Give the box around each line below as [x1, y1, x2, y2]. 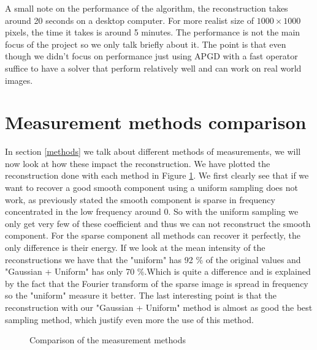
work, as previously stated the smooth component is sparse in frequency [5, 193, 275, 206]
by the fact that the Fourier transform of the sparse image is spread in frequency [5, 277, 308, 289]
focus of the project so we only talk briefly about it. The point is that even [5, 37, 286, 50]
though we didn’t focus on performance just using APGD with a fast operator [5, 50, 298, 62]
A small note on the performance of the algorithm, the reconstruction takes [5, 2, 288, 14]
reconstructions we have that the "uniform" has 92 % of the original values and [5, 253, 301, 266]
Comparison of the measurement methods [29, 333, 186, 346]
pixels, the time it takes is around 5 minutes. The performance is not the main [5, 26, 300, 39]
